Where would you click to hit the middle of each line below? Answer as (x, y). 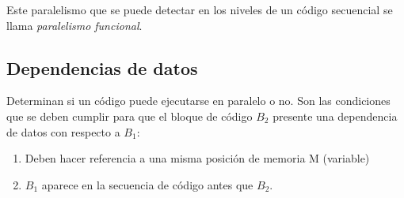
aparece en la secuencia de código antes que (147, 184)
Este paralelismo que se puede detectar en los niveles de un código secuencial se (200, 9)
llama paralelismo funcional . (74, 25)
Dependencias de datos (102, 67)
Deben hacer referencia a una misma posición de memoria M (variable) (197, 158)
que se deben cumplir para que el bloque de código (130, 116)
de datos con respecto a (63, 131)
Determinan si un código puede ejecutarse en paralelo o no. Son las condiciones (198, 101)
